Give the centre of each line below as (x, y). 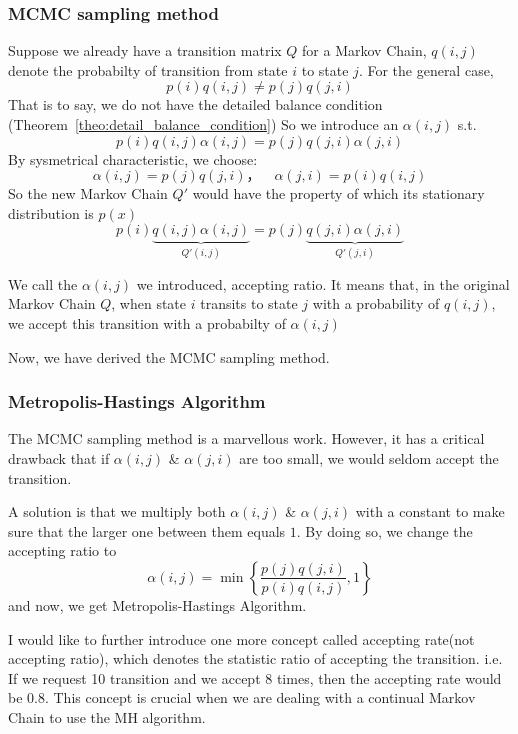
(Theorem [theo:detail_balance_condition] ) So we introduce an (203, 124)
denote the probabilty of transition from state (148, 69)
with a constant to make (430, 511)
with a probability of (376, 303)
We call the (43, 283)
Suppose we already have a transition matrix (145, 50)
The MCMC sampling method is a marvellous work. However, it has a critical (246, 438)
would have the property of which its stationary (338, 193)
